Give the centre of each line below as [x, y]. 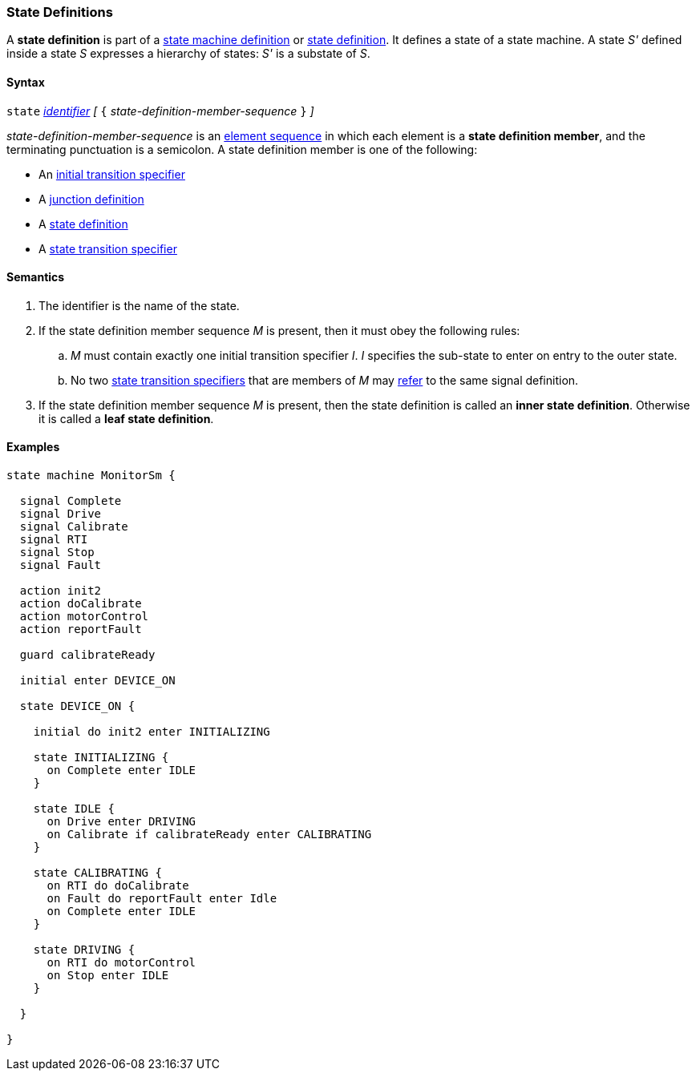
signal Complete [71, 501]
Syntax [26, 82]
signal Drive [61, 514]
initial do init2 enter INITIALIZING [152, 732]
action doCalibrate [81, 604]
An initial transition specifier [112, 174]
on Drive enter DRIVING [121, 822]
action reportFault [81, 629]
